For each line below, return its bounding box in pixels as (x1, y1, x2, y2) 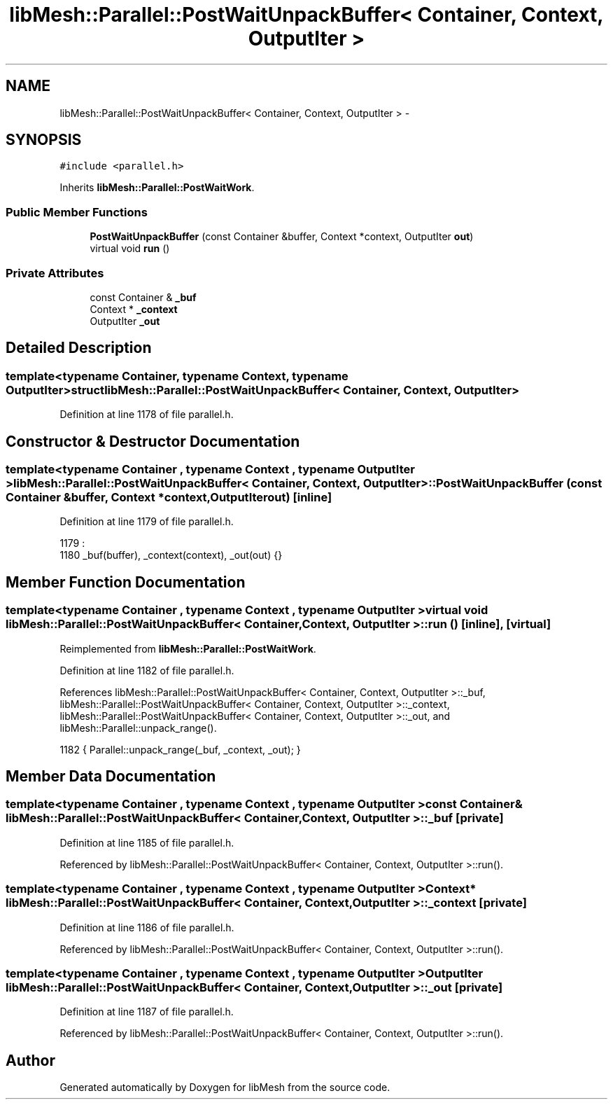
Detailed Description (6, 339, 152, 357)
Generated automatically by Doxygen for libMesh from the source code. (59, 1081, 390, 1094)
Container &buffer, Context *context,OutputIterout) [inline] (6, 490, 332, 504)
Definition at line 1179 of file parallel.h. (59, 515, 234, 528)
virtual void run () (90, 242, 170, 255)
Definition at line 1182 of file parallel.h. (59, 664, 234, 676)
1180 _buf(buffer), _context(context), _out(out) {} (59, 549, 283, 562)
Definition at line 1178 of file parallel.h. (59, 408, 234, 421)
